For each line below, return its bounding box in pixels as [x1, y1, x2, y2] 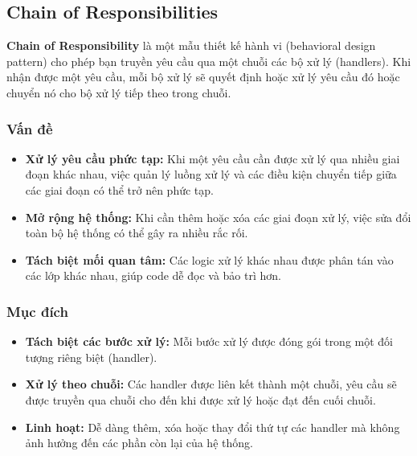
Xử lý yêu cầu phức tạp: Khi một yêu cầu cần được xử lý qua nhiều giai [25, 150, 400, 166]
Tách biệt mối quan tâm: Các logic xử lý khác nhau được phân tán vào [25, 251, 394, 268]
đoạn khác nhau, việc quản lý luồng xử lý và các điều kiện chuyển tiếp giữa [25, 166, 397, 183]
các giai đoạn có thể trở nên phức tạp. [25, 181, 214, 198]
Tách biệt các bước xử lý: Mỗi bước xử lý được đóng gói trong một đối [25, 333, 394, 350]
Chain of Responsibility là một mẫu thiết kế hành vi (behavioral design [6, 37, 376, 54]
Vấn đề [6, 118, 53, 138]
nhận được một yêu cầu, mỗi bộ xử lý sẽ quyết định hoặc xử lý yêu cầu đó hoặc [6, 68, 400, 85]
